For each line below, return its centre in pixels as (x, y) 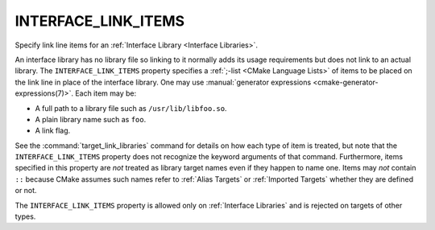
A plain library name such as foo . (91, 119)
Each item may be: (106, 93)
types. (25, 216)
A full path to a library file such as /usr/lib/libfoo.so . (131, 108)
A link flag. (53, 131)
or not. (26, 191)
